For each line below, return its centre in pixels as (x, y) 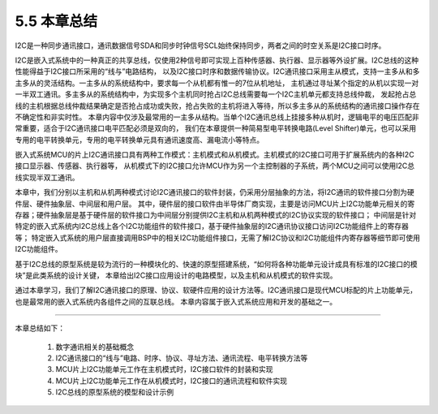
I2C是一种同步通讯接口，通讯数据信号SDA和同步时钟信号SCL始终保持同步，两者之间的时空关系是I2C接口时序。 (200, 45)
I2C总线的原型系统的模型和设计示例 (115, 392)
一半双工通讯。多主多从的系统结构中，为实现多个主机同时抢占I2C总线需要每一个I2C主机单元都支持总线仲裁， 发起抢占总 (216, 94)
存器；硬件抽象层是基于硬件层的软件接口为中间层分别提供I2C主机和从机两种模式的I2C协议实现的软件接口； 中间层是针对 (216, 215)
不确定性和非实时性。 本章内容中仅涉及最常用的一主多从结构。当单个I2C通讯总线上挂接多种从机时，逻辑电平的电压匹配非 (217, 117)
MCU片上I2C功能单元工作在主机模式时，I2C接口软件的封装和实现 (164, 369)
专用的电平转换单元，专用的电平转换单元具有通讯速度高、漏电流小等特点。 (139, 140)
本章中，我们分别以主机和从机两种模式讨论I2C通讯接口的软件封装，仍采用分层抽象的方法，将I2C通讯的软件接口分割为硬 (215, 192)
